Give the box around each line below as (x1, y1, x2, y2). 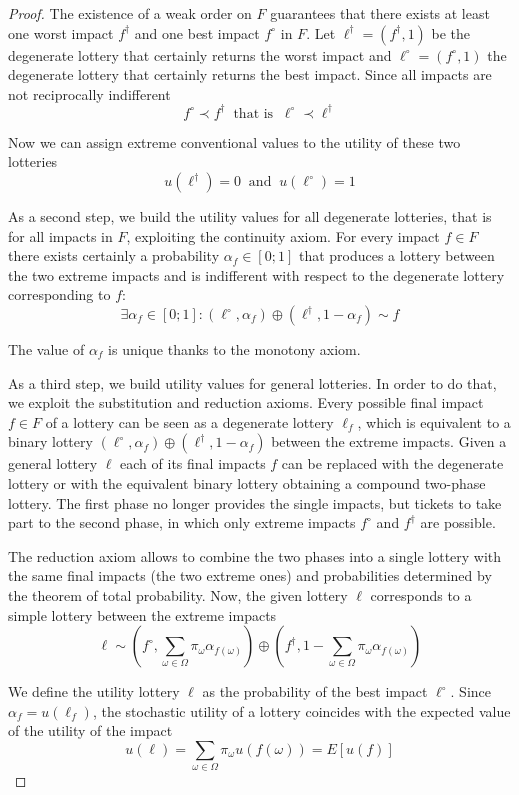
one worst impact (8, 22, 114, 43)
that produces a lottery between (298, 245, 495, 266)
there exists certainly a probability (8, 245, 220, 266)
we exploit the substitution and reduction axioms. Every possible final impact (8, 392, 484, 413)
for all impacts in (8, 225, 113, 246)
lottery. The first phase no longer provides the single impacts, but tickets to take (8, 492, 502, 513)
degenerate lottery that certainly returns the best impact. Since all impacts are (8, 64, 492, 85)
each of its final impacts (120, 453, 266, 474)
